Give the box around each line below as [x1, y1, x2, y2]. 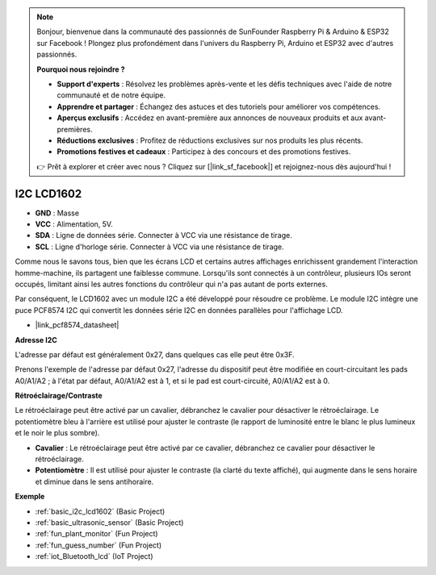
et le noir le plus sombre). [15, 428, 100, 438]
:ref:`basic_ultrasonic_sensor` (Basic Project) [35, 517, 184, 527]
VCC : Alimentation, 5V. [35, 219, 113, 229]
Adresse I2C [15, 335, 58, 344]
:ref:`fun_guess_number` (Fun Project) [35, 540, 162, 550]
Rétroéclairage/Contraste [15, 391, 103, 401]
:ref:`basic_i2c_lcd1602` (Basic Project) [35, 506, 166, 516]
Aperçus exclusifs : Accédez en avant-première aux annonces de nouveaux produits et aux [57, 113, 363, 123]
